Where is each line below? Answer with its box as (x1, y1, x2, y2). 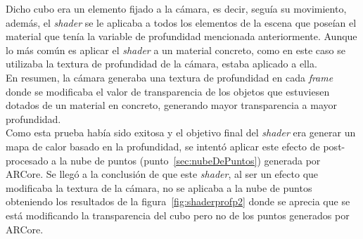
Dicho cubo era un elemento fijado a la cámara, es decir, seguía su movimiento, (6, 1, 347, 15)
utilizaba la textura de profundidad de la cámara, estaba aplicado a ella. (6, 56, 317, 71)
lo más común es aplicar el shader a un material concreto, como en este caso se (6, 42, 345, 57)
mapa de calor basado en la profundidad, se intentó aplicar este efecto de (6, 138, 320, 153)
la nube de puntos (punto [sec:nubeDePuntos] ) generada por (59, 153, 321, 167)
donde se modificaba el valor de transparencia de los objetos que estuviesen (6, 84, 330, 98)
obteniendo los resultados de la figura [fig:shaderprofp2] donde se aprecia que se (6, 194, 350, 209)
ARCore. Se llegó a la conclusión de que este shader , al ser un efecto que (6, 167, 319, 181)
